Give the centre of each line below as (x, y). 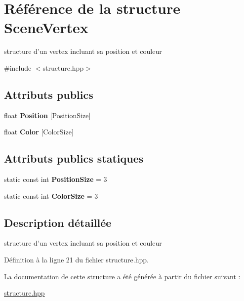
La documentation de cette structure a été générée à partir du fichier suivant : (122, 276)
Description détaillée (58, 222)
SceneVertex (46, 27)
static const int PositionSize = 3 (56, 179)
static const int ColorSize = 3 (51, 195)
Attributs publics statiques (74, 158)
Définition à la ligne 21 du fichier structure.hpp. (76, 260)
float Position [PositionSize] (47, 115)
